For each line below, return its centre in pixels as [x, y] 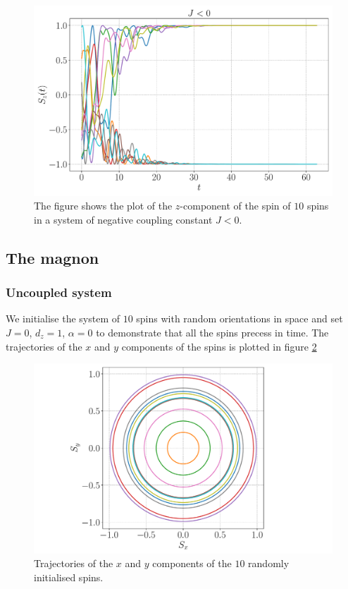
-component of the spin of [235, 206]
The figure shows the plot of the [103, 206]
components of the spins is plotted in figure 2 [219, 346]
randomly [269, 563]
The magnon [52, 257]
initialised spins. [69, 577]
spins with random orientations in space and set [240, 318]
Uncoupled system [59, 292]
